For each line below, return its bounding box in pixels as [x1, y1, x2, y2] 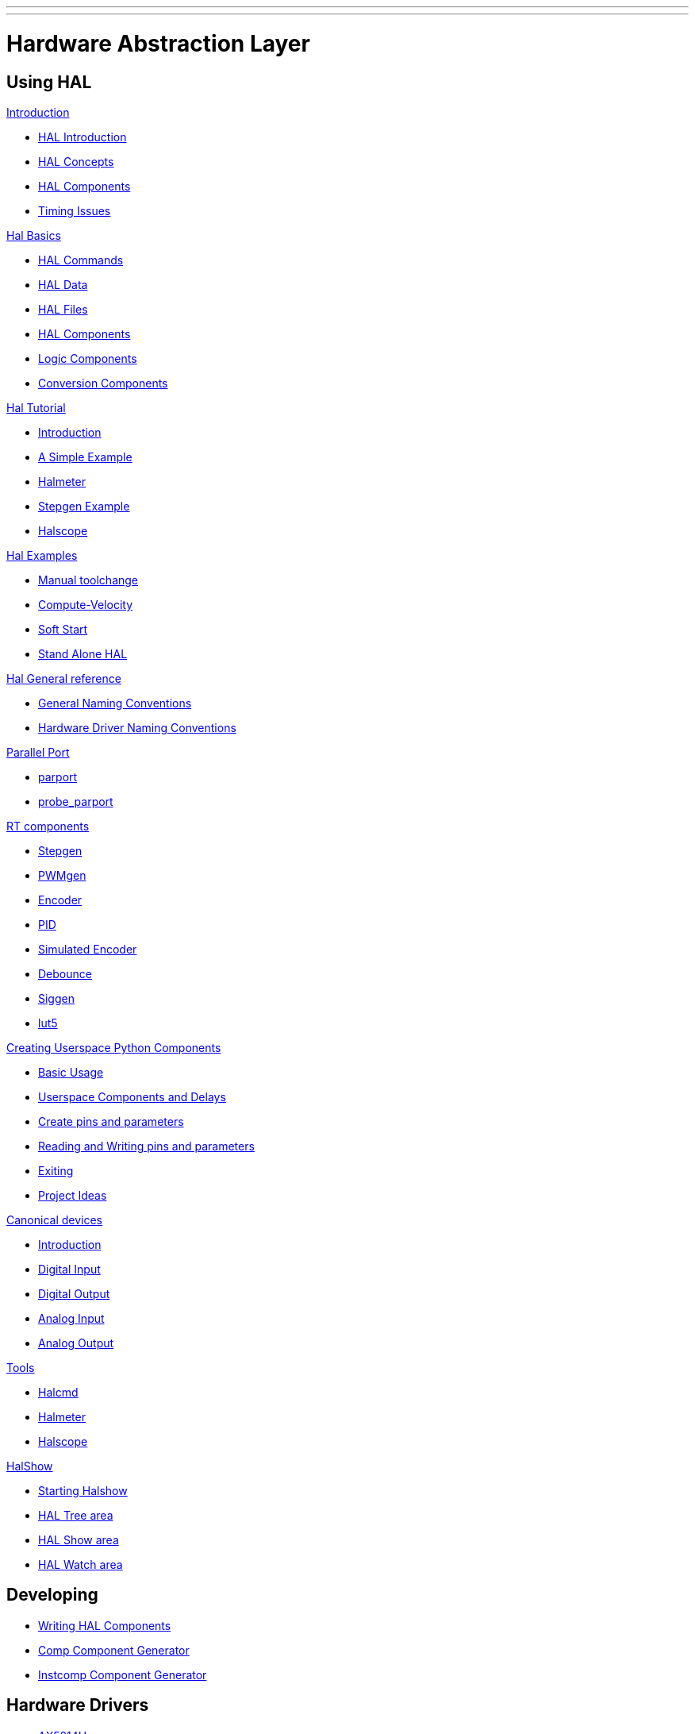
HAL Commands [38, 252, 124, 267]
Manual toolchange [38, 572, 139, 587]
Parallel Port [6, 745, 70, 759]
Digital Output [38, 1286, 110, 1300]
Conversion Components [38, 376, 168, 390]
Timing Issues [38, 203, 111, 218]
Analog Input [38, 1311, 105, 1325]
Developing [6, 1585, 98, 1605]
